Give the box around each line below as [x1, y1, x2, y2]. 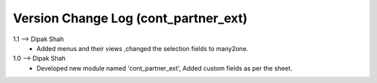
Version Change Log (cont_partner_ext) [13, 10, 248, 26]
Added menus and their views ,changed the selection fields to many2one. [36, 44, 249, 52]
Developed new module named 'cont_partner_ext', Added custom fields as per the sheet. [36, 63, 293, 73]
